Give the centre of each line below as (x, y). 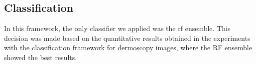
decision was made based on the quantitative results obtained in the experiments (127, 38)
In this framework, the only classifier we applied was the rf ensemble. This (117, 28)
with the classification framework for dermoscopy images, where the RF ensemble (128, 48)
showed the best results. (41, 57)
